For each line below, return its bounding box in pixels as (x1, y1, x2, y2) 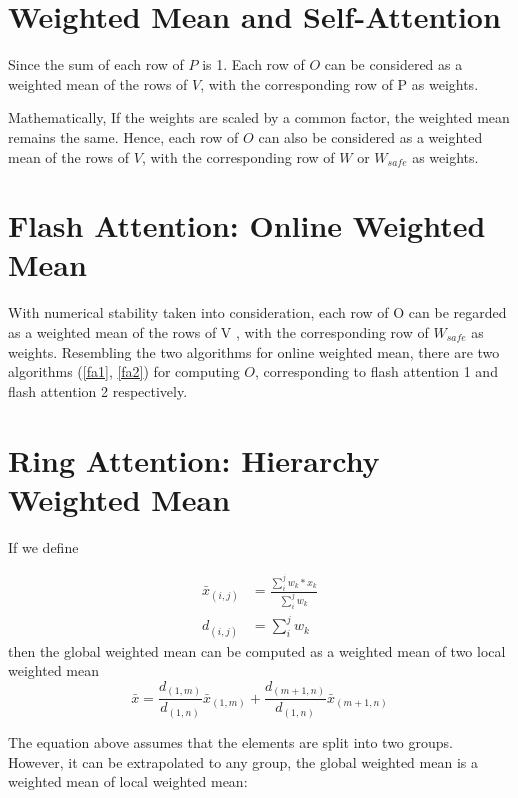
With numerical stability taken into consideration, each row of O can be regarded (8, 302, 507, 323)
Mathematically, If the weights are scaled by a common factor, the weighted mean (8, 107, 510, 128)
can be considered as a (324, 54, 463, 75)
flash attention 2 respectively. (8, 380, 188, 401)
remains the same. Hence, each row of (8, 126, 239, 147)
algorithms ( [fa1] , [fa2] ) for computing (8, 361, 240, 382)
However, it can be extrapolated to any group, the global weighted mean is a (8, 751, 478, 772)
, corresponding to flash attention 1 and (254, 361, 498, 382)
